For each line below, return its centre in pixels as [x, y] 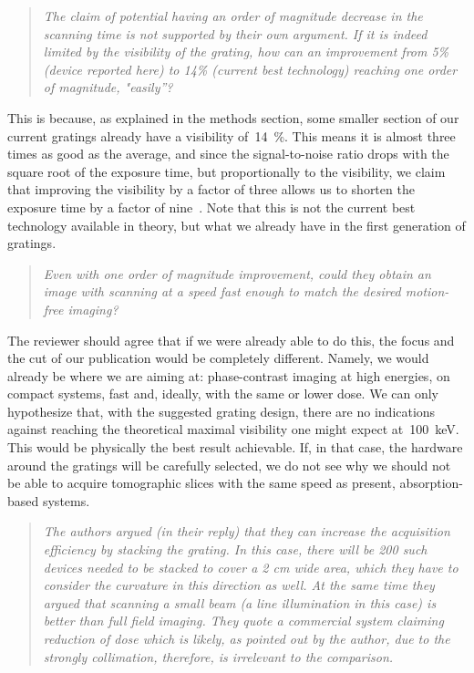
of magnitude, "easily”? [108, 87]
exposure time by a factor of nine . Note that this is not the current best [211, 207]
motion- [427, 291]
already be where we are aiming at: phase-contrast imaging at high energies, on [229, 375]
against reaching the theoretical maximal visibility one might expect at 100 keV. [233, 429]
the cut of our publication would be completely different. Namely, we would [218, 358]
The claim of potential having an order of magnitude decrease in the [233, 16]
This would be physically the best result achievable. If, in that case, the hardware [235, 447]
